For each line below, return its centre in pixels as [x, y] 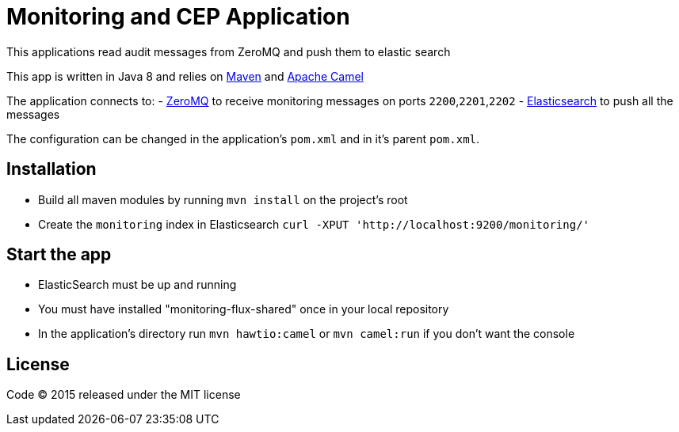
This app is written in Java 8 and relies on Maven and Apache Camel [185, 76]
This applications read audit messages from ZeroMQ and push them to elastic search [229, 51]
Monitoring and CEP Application [178, 17]
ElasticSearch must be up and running [137, 285]
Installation [51, 169]
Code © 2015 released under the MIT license [124, 395]
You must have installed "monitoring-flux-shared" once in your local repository [244, 309]
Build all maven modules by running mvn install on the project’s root [223, 199]
